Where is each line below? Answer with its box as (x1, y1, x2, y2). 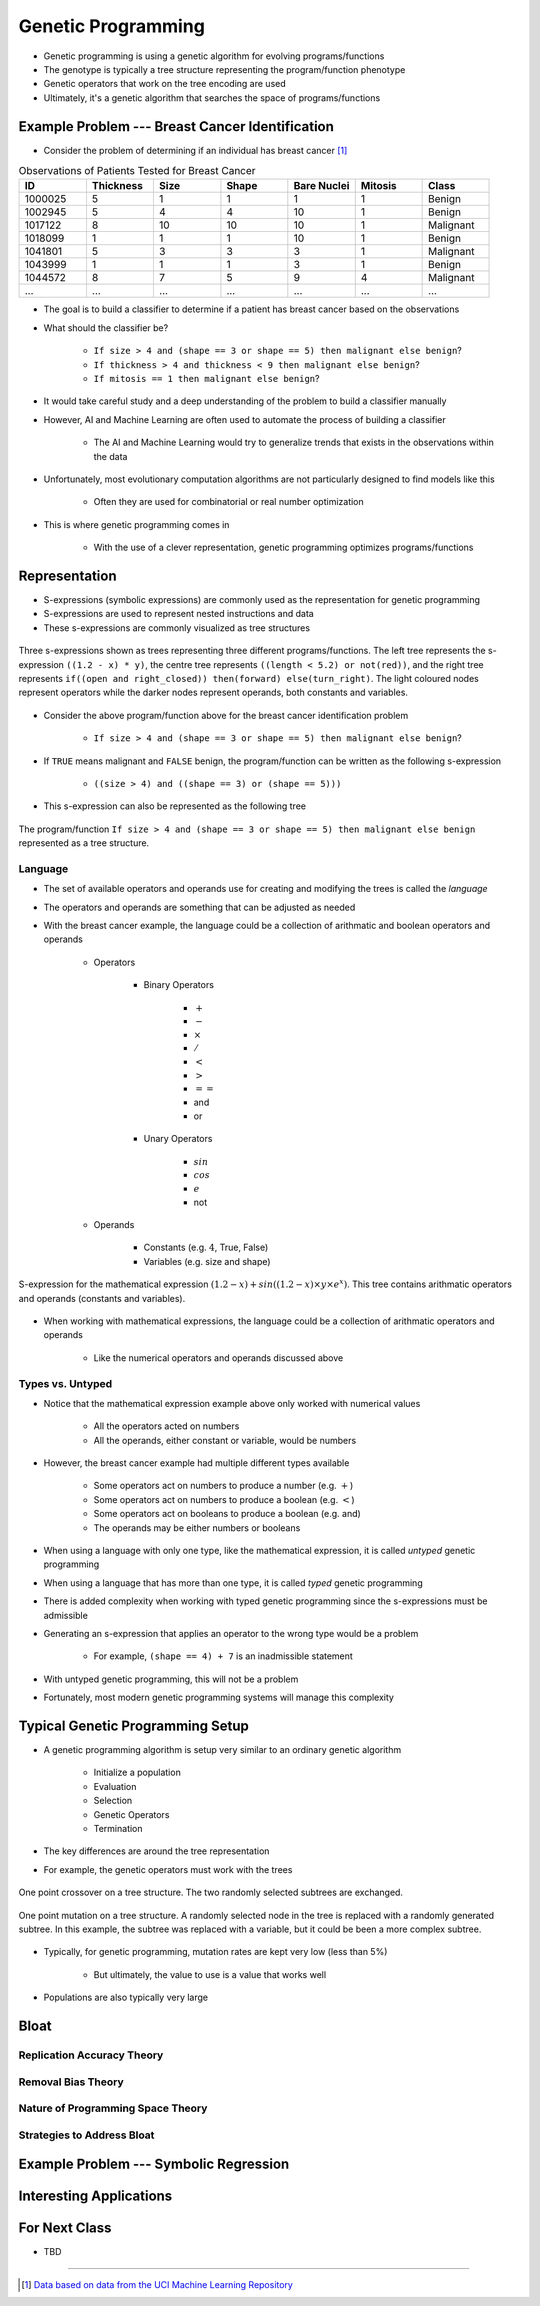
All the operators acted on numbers (93, 1420, 240, 1432)
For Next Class (18, 2220, 112, 2237)
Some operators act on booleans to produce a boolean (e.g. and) (93, 1508, 362, 1520)
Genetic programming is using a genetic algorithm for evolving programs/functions (43, 50, 385, 62)
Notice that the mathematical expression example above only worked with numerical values (43, 1397, 421, 1409)
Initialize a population (93, 1766, 182, 1779)
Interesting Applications (18, 2188, 173, 2205)
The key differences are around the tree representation (43, 1845, 270, 1857)
